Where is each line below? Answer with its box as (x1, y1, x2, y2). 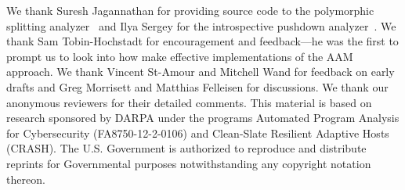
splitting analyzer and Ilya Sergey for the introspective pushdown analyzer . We (6, 17, 396, 34)
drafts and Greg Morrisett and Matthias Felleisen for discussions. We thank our (6, 78, 389, 95)
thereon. (6, 170, 45, 187)
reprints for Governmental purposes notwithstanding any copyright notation (6, 155, 371, 171)
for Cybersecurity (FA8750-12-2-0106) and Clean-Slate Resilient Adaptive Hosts (6, 124, 389, 141)
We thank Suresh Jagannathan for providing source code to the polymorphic (6, 2, 374, 18)
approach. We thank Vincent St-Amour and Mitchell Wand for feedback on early (6, 63, 395, 80)
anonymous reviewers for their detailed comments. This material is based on (6, 94, 372, 110)
